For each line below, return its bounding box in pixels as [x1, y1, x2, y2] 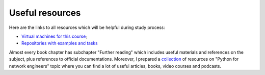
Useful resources [9, 7, 81, 18]
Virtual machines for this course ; [21, 33, 87, 39]
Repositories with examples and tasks [21, 40, 98, 46]
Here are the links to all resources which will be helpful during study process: [9, 25, 165, 30]
